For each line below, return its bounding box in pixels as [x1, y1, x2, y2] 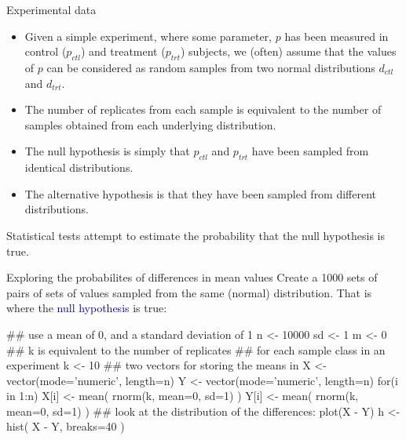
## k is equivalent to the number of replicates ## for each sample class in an [6, 341, 386, 358]
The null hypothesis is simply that [24, 143, 190, 159]
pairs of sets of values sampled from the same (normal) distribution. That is [6, 284, 372, 300]
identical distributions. [24, 159, 134, 176]
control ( [24, 43, 67, 60]
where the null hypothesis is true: [6, 300, 167, 316]
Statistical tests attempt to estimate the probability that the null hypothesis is [6, 227, 386, 243]
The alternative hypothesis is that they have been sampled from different [24, 185, 377, 202]
